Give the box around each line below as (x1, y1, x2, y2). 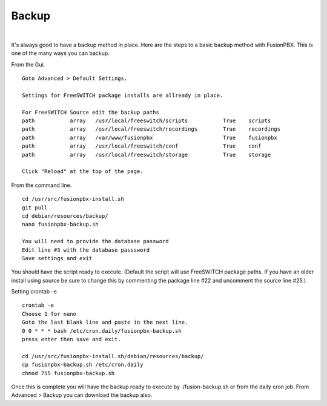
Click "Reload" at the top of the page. (22, 168, 144, 175)
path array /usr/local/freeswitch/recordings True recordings (22, 126, 281, 133)
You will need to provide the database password (22, 238, 169, 245)
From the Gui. (11, 61, 45, 68)
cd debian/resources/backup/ (22, 212, 108, 219)
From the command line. (11, 182, 72, 189)
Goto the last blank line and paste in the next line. (22, 319, 188, 326)
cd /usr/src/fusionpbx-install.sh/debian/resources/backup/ (22, 353, 204, 359)
